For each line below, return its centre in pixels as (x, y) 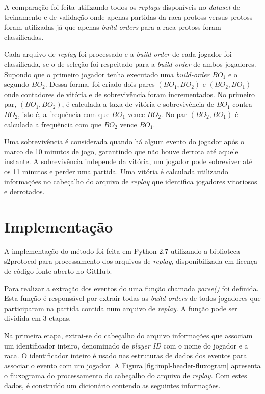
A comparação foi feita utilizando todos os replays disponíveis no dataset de (122, 7)
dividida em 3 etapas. (38, 318)
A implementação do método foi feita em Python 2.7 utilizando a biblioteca (122, 251)
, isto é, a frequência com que (64, 114)
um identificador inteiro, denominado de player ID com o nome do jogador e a (126, 345)
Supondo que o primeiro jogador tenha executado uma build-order (107, 74)
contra (242, 104)
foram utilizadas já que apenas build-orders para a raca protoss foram (113, 27)
